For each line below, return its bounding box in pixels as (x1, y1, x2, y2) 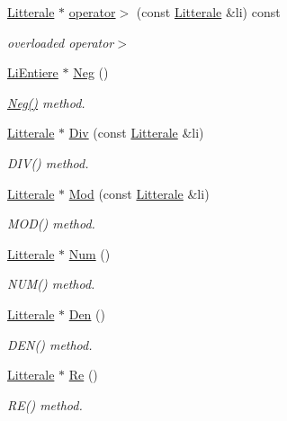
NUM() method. (7, 274, 95, 293)
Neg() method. (7, 93, 85, 112)
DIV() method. (7, 153, 89, 172)
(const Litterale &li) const (136, 3, 281, 21)
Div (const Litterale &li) (68, 123, 204, 142)
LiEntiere (7, 63, 58, 82)
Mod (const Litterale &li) (68, 184, 210, 202)
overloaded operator (7, 32, 114, 51)
